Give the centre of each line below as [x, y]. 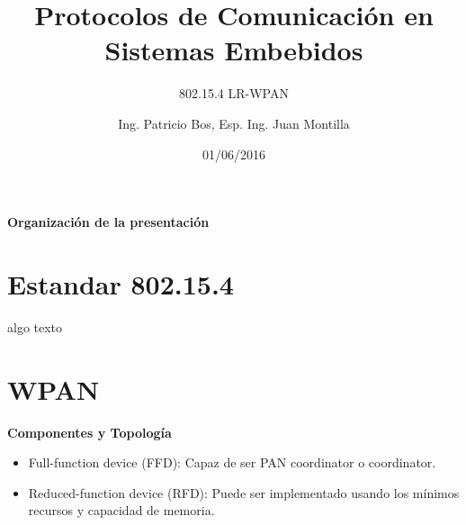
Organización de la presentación [108, 222]
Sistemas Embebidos [234, 50]
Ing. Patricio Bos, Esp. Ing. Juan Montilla [234, 123]
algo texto [35, 326]
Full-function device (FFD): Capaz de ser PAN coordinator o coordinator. [232, 462]
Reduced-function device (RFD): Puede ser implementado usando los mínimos [244, 492]
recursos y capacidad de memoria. [121, 510]
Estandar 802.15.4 [121, 283]
